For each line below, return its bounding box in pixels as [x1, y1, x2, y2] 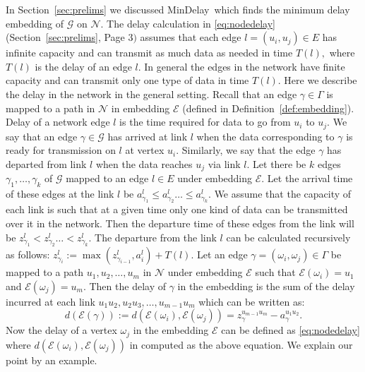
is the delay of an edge [35, 59, 132, 73]
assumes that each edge [140, 30, 241, 44]
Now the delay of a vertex [6, 323, 117, 337]
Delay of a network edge [6, 114, 110, 129]
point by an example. [6, 352, 97, 367]
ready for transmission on [6, 143, 116, 157]
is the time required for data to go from [119, 114, 291, 129]
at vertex [125, 143, 164, 157]
